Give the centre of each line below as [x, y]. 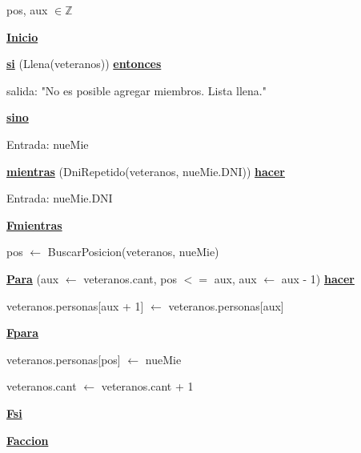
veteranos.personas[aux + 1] [75, 305]
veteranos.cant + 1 [147, 386]
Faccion [28, 440]
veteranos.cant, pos [130, 278]
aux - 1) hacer [318, 278]
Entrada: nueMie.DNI [60, 198]
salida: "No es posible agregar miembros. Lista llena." [136, 90]
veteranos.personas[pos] [64, 359]
